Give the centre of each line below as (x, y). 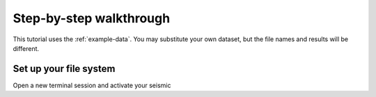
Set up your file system (64, 69)
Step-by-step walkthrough (92, 18)
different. (26, 48)
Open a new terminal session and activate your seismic (92, 85)
